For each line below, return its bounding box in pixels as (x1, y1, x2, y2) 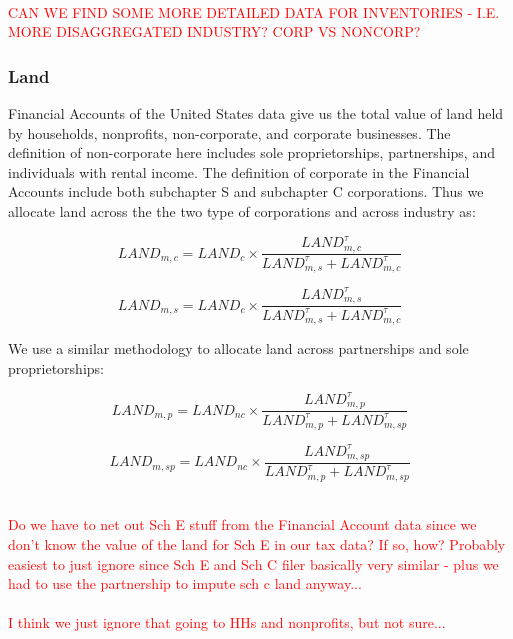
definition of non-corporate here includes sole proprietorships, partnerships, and (8, 142, 495, 163)
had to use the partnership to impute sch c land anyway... (8, 573, 362, 594)
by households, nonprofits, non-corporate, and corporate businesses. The (8, 122, 451, 143)
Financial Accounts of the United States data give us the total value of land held (8, 103, 504, 123)
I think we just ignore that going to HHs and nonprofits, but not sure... (8, 612, 446, 633)
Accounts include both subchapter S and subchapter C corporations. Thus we (8, 181, 484, 202)
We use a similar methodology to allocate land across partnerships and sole (8, 338, 469, 359)
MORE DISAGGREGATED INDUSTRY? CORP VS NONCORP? (8, 21, 421, 42)
